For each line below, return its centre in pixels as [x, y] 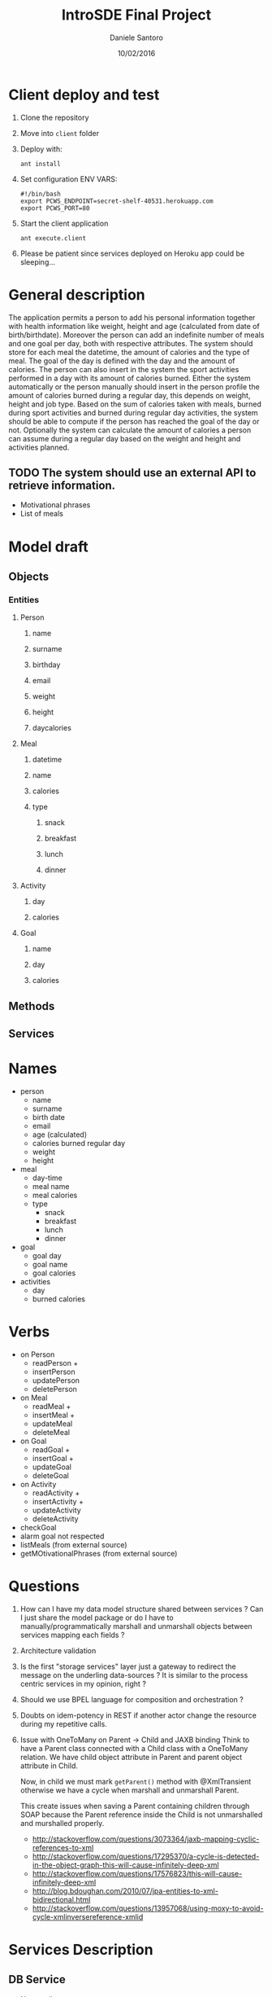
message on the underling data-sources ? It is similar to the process [134, 1674]
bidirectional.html [61, 1899]
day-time [47, 1178]
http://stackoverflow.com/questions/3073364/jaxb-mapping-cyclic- [146, 1839]
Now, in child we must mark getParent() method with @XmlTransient [136, 1781]
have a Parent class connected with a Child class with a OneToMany [134, 1748]
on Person [37, 1354]
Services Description [81, 1950]
